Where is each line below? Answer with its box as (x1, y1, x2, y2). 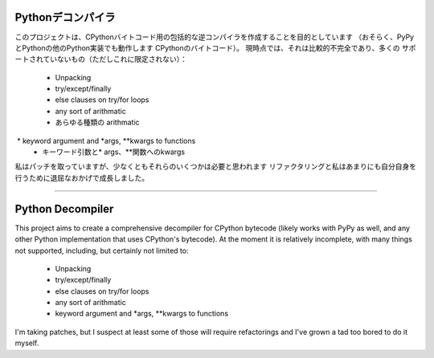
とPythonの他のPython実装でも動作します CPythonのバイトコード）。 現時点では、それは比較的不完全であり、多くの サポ (14, 43, 416, 52)
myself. (14, 338, 39, 348)
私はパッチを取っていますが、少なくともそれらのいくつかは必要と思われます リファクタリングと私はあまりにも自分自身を (14, 161, 417, 172)
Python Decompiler (14, 201, 114, 216)
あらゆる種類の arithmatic (55, 117, 140, 128)
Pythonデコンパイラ (14, 10, 116, 24)
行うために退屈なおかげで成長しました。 (14, 173, 149, 182)
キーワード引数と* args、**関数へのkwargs (42, 147, 185, 157)
